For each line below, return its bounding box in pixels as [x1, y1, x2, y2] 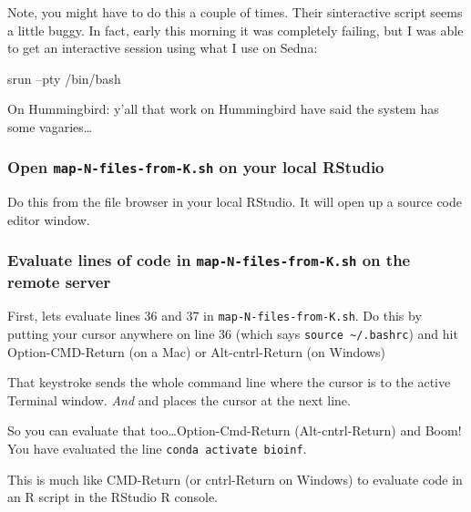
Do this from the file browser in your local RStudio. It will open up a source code [7, 192, 462, 211]
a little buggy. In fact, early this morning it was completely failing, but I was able [7, 20, 464, 39]
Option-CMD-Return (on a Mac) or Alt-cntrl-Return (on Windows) [7, 342, 386, 361]
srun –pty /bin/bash [7, 68, 121, 87]
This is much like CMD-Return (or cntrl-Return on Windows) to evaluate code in [7, 469, 463, 488]
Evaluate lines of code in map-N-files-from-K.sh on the [7, 249, 411, 271]
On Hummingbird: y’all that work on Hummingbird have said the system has [7, 99, 439, 118]
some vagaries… [7, 117, 93, 136]
